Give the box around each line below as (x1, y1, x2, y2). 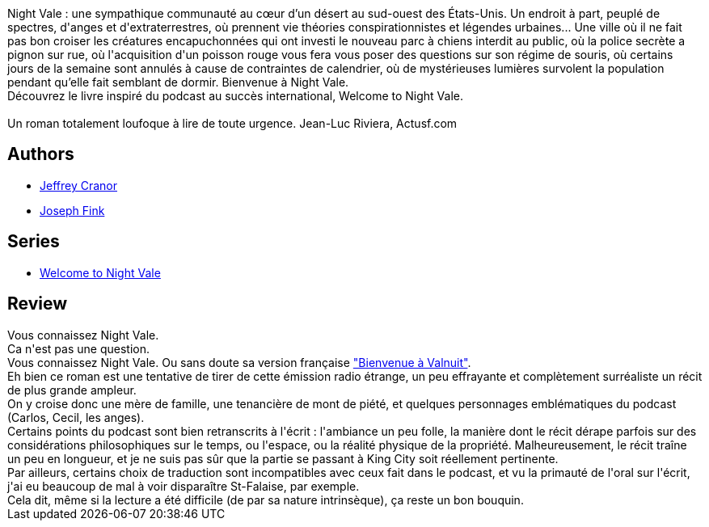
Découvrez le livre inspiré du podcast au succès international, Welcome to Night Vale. (7, 89, 463, 103)
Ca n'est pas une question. (7, 341, 150, 356)
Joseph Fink (40, 203, 105, 217)
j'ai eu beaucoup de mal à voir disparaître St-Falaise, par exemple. (7, 479, 360, 493)
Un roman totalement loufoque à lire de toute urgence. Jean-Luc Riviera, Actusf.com (7, 116, 458, 130)
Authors (7, 144, 74, 165)
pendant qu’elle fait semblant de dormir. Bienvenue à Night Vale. (7, 75, 349, 89)
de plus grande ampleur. (7, 382, 137, 397)
